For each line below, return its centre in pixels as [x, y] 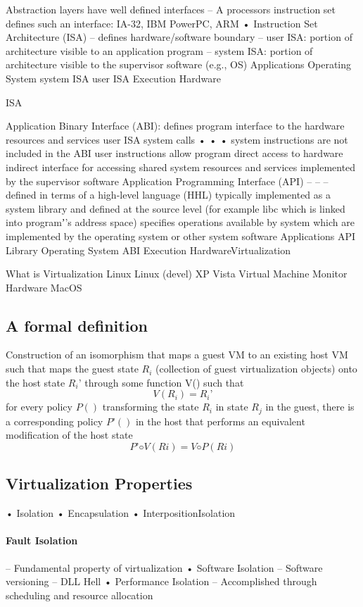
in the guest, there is [310, 407]
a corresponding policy [55, 421]
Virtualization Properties [99, 483]
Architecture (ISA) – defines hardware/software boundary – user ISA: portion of [179, 37]
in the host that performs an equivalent [220, 421]
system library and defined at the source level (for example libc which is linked [176, 208]
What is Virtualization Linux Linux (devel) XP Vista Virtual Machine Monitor [177, 274]
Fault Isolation [42, 540]
